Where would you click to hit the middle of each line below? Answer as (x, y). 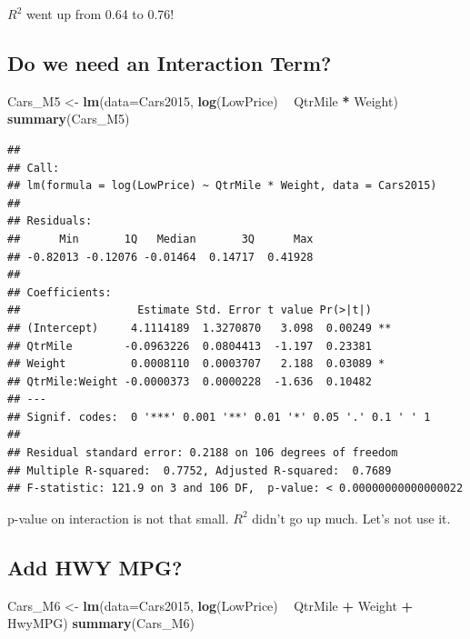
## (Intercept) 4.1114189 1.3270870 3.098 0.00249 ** (200, 328)
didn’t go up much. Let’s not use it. (351, 518)
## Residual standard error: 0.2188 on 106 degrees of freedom (203, 453)
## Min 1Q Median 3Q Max (160, 239)
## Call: (34, 168)
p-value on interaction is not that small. (118, 518)
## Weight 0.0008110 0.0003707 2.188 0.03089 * (196, 364)
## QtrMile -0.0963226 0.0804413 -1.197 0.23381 (190, 346)
